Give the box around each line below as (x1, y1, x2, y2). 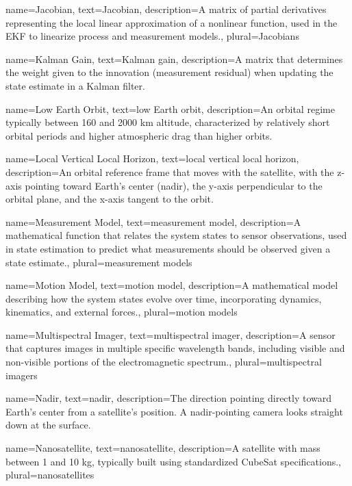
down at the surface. (5, 418, 91, 432)
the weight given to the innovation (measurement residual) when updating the (5, 65, 334, 79)
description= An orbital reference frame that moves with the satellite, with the (5, 164, 334, 179)
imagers (5, 368, 38, 382)
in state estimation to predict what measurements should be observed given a (5, 241, 331, 255)
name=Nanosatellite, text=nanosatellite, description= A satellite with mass (5, 441, 320, 455)
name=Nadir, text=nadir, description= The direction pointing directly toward (5, 391, 332, 405)
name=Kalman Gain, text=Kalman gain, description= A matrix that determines (5, 51, 343, 66)
